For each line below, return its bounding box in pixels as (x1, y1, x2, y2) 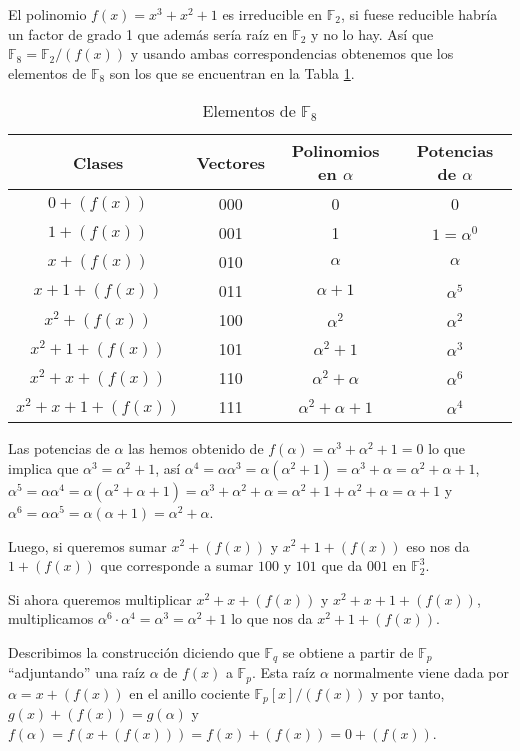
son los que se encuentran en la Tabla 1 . (109, 62, 355, 83)
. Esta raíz (251, 662, 316, 683)
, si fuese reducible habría (341, 4, 498, 24)
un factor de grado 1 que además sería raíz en (8, 23, 288, 44)
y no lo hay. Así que (311, 23, 434, 44)
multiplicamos (8, 608, 94, 629)
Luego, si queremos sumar (8, 535, 167, 556)
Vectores (196, 150, 266, 174)
